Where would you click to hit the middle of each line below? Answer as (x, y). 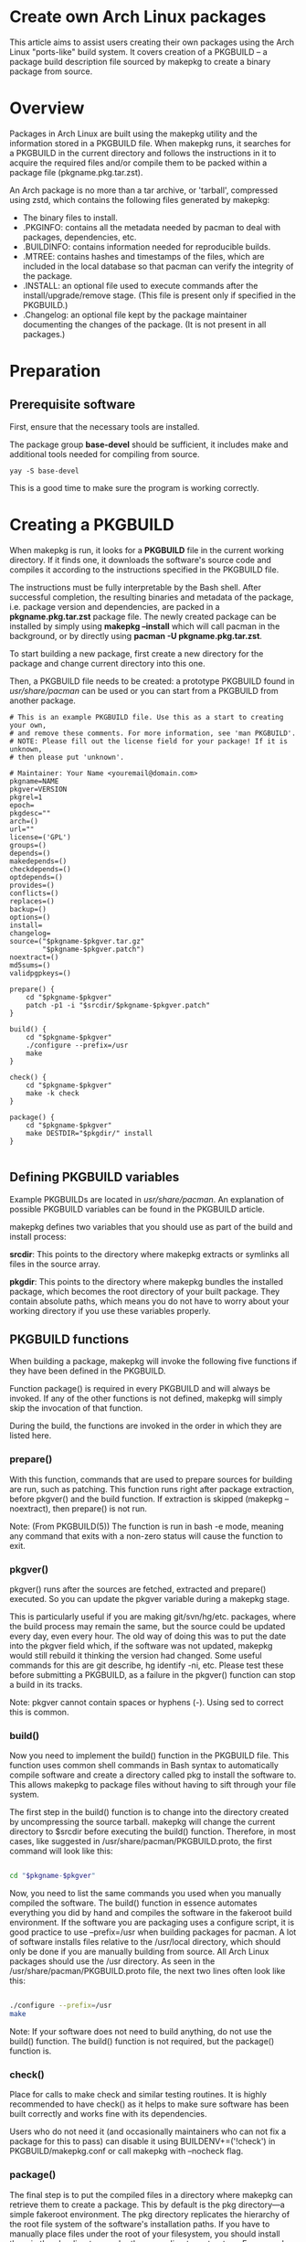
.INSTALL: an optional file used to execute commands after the (140, 285)
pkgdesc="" (30, 813)
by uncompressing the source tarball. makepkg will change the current (142, 1822)
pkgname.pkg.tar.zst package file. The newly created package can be (143, 616)
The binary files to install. (70, 218)
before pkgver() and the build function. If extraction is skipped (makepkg (146, 1499)
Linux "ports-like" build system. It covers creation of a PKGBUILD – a (138, 51)
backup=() (28, 909)
